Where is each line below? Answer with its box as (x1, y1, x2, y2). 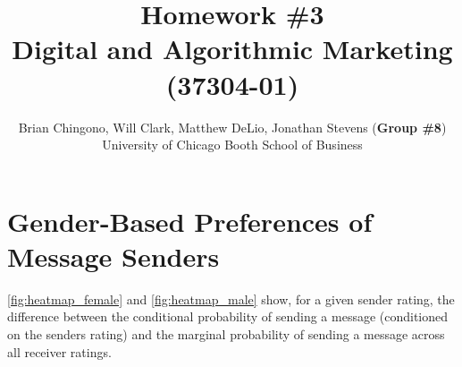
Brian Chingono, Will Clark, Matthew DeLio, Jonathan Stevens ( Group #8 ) (18, 117, 447, 136)
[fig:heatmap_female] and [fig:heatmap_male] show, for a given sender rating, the (7, 289, 455, 308)
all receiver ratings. (7, 342, 112, 361)
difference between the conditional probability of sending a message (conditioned (7, 307, 449, 326)
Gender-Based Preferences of (7, 202, 373, 239)
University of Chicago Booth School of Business (102, 135, 363, 154)
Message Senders (7, 237, 220, 274)
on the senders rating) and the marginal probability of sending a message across (7, 325, 445, 343)
